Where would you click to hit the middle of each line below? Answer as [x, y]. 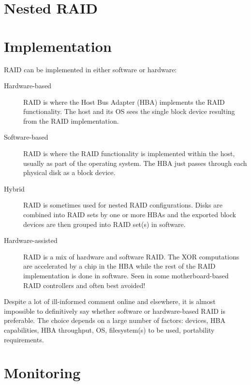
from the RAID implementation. [71, 120]
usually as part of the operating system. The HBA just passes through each [135, 163]
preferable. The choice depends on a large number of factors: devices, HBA [115, 320]
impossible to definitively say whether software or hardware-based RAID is [115, 311]
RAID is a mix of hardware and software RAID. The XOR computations [131, 256]
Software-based [26, 137]
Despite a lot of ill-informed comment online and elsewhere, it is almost [110, 301]
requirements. [24, 339]
